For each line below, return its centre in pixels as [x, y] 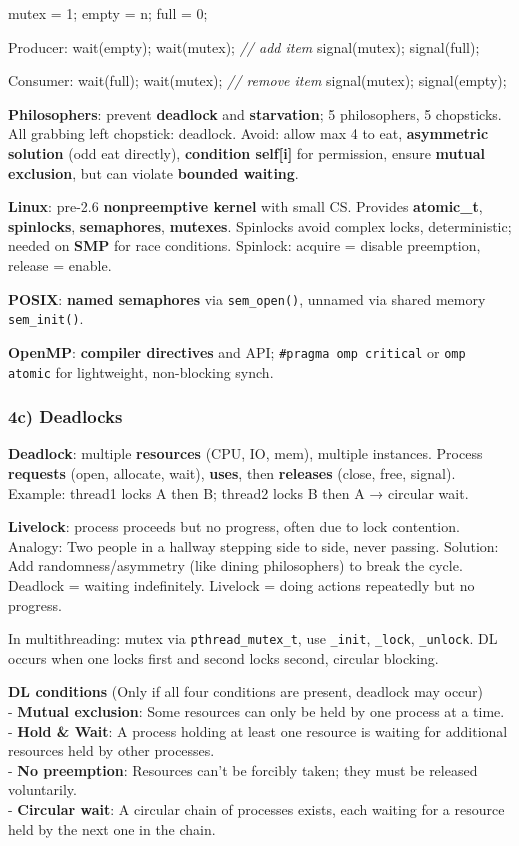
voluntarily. [42, 789]
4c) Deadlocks [65, 416]
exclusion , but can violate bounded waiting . [153, 172]
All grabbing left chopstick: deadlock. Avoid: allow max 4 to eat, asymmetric [248, 133]
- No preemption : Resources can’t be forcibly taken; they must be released [243, 769]
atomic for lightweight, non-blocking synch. [141, 371]
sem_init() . [46, 318]
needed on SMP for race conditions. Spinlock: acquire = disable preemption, [244, 245]
